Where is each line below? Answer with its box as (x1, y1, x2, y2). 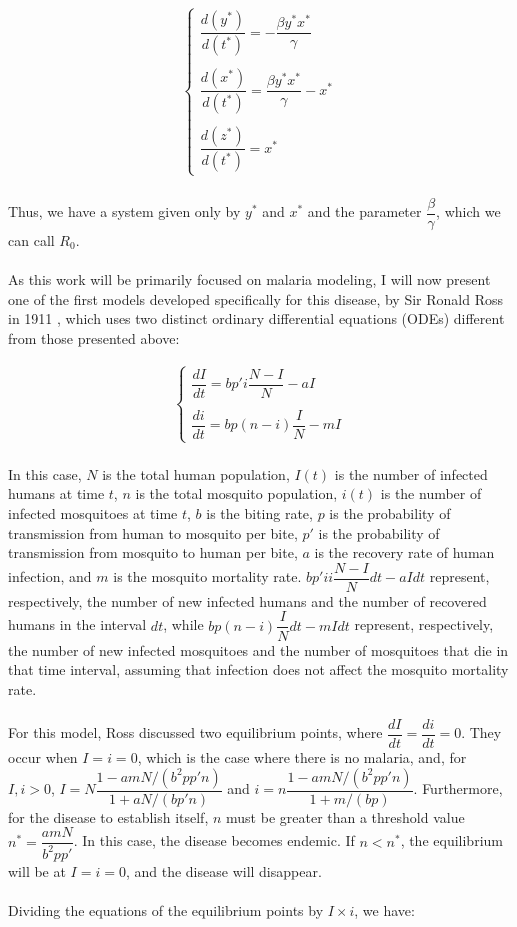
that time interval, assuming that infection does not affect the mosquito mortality (8, 659, 509, 680)
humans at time (8, 483, 105, 504)
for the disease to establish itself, (8, 806, 209, 827)
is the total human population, (102, 463, 290, 484)
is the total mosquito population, (135, 483, 338, 504)
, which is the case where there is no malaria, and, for (137, 746, 467, 767)
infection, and (8, 566, 92, 587)
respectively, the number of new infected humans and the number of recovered (8, 590, 487, 611)
